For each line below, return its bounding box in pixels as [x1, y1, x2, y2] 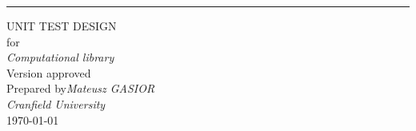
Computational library [6, 49, 114, 65]
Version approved [6, 64, 91, 81]
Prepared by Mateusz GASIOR [6, 80, 155, 97]
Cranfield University [6, 95, 106, 112]
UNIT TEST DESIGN [6, 18, 117, 34]
